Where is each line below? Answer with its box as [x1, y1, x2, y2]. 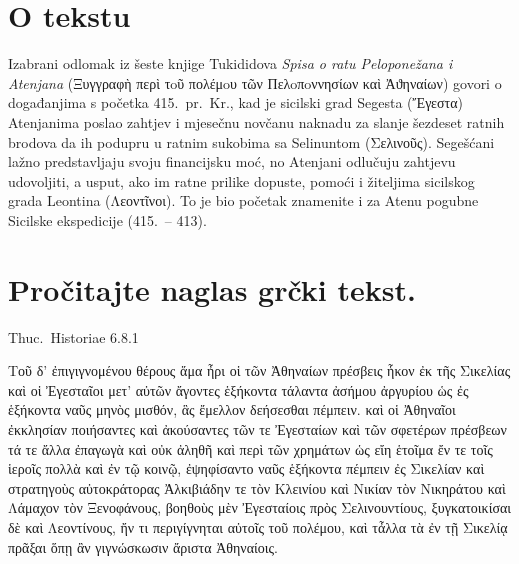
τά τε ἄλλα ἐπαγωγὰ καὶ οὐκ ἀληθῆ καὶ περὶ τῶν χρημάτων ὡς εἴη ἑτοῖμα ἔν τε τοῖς [8, 438, 493, 459]
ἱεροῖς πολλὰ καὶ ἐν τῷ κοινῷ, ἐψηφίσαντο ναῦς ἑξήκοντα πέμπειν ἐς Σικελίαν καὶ [8, 458, 485, 479]
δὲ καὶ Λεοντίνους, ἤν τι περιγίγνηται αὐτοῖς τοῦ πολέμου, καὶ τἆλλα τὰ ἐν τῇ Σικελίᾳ [8, 516, 508, 537]
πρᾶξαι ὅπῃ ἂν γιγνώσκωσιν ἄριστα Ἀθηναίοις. [8, 536, 278, 557]
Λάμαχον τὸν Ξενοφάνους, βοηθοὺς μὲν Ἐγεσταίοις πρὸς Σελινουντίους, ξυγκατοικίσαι [8, 497, 512, 518]
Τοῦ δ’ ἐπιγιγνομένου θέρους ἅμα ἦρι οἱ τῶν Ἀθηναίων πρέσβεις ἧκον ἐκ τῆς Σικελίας [8, 360, 511, 381]
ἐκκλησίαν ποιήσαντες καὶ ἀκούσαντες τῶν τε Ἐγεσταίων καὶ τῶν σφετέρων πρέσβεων [8, 418, 507, 439]
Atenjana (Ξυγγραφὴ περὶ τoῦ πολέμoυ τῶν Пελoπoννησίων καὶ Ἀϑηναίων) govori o [8, 72, 502, 93]
